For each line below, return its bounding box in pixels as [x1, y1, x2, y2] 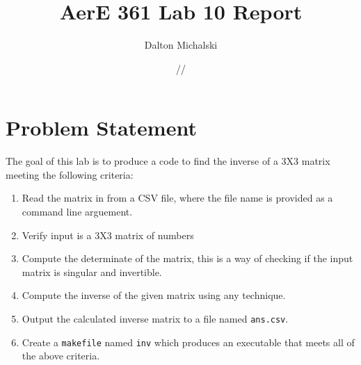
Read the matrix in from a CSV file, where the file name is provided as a [22, 190, 333, 205]
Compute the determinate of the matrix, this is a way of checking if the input [22, 251, 353, 266]
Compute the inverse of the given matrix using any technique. [22, 288, 286, 302]
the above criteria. [22, 348, 100, 363]
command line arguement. [22, 204, 133, 219]
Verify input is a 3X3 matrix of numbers [22, 227, 194, 242]
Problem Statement [6, 113, 197, 142]
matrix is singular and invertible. [22, 264, 162, 279]
